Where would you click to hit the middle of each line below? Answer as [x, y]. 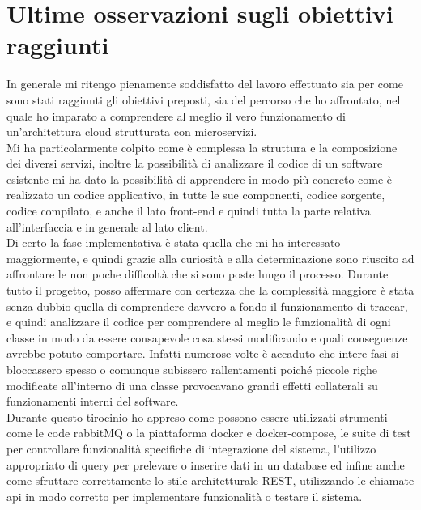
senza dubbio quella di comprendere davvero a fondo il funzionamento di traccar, [207, 306]
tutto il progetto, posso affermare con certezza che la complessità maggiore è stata [210, 290]
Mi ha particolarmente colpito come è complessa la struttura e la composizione [202, 147]
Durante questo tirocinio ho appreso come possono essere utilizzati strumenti [197, 416]
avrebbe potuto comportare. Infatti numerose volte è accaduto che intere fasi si [203, 353]
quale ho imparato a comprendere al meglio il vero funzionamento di [176, 115]
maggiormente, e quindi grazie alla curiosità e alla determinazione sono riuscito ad [210, 258]
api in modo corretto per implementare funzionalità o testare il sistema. [185, 496]
